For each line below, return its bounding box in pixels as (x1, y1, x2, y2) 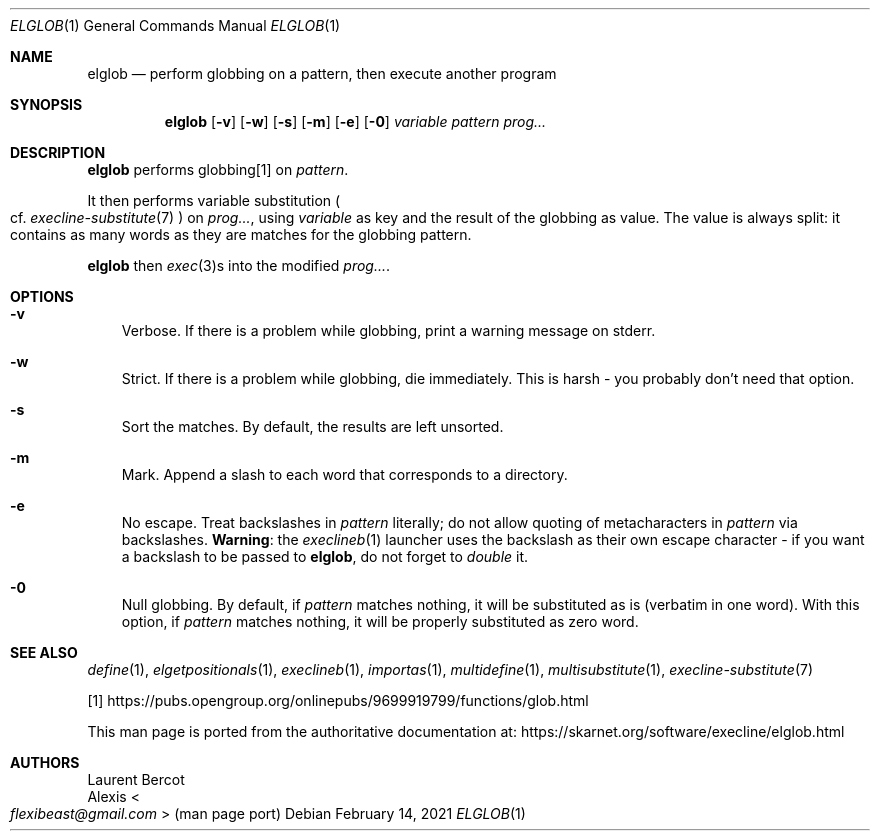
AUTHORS (10, 754, 80, 771)
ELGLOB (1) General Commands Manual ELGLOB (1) (10, 17, 341, 34)
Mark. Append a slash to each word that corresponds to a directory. (121, 466, 568, 483)
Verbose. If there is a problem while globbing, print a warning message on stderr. (121, 322, 656, 339)
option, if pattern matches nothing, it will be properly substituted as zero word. (121, 613, 639, 630)
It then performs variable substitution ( (87, 192, 341, 209)
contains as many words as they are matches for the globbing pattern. (10, 226, 472, 243)
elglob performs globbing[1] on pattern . (87, 161, 349, 178)
